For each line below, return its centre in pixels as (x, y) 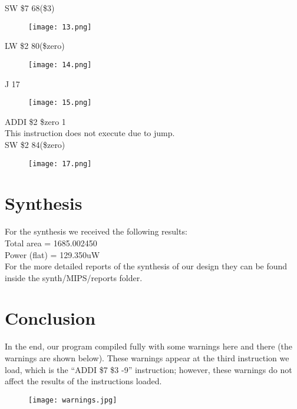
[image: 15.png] (60, 103)
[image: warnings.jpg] (73, 400)
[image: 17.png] (60, 164)
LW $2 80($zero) (35, 46)
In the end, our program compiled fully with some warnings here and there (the (149, 346)
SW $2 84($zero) (35, 144)
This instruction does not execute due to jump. (90, 133)
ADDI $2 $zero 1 (35, 121)
